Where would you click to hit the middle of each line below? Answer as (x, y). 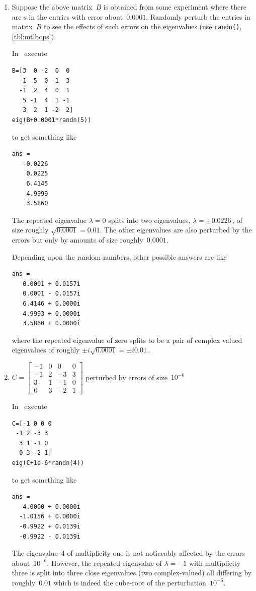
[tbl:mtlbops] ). (34, 36)
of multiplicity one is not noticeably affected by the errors (156, 553)
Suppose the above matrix (52, 7)
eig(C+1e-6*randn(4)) (48, 463)
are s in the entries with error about (67, 16)
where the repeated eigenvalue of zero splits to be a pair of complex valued (127, 340)
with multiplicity (215, 563)
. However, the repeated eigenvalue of (104, 563)
